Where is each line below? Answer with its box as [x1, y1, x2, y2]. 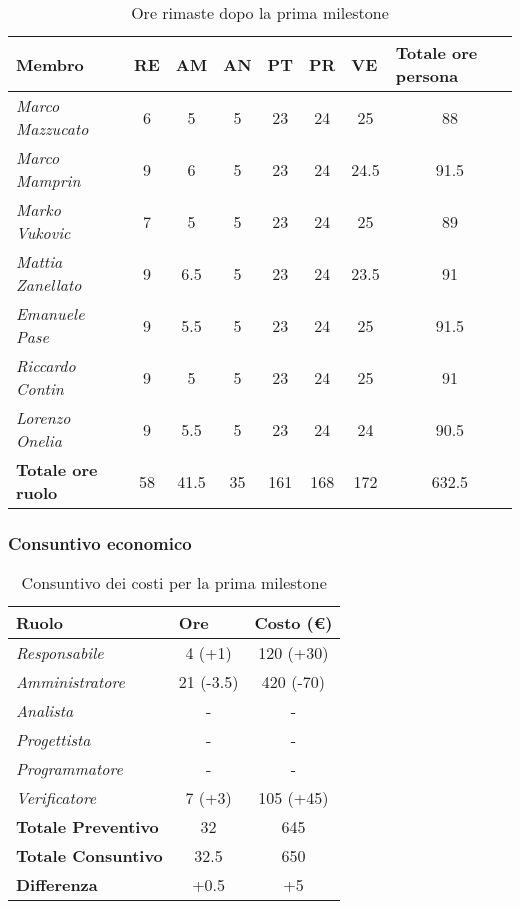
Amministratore [16, 670, 125, 694]
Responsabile [16, 641, 104, 665]
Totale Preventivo [16, 815, 159, 839]
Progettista [16, 728, 91, 752]
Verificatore [16, 786, 97, 810]
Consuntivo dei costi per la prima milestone [21, 571, 327, 595]
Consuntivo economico [8, 530, 192, 555]
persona [395, 64, 459, 87]
